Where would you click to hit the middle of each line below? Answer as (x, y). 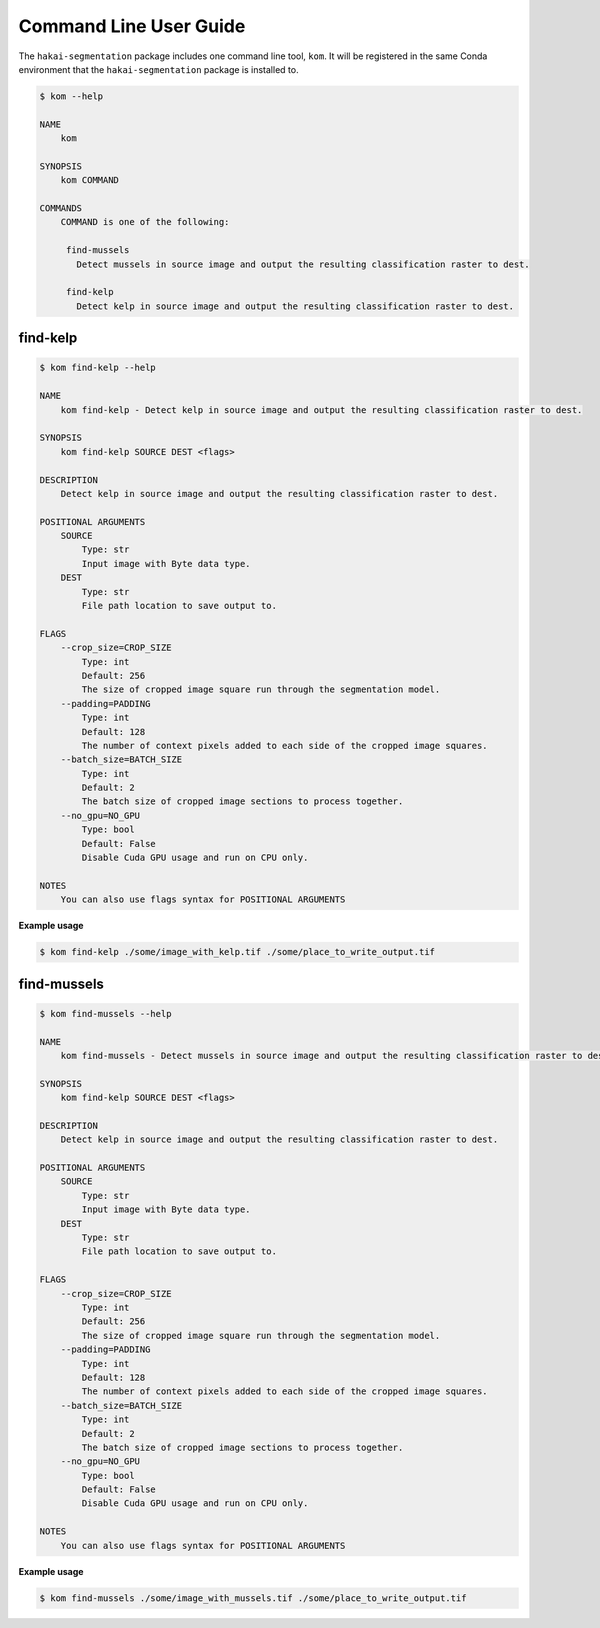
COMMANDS (61, 208)
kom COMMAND (90, 180)
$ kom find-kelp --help (98, 368)
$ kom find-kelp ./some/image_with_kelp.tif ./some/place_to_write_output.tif (237, 952)
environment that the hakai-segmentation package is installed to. (158, 69)
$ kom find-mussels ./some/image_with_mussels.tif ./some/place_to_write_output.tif (253, 1598)
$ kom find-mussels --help (105, 1013)
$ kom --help (71, 96)
